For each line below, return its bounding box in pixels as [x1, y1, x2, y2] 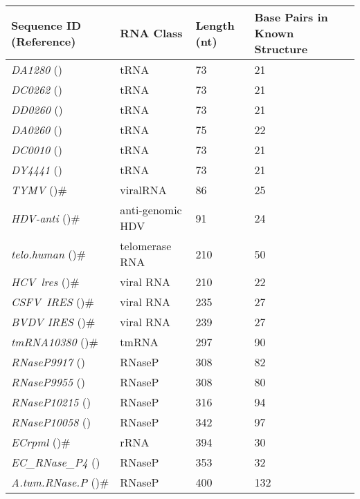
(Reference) [11, 32, 76, 49]
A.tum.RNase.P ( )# [11, 474, 109, 490]
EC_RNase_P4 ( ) [11, 454, 100, 470]
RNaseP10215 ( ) [11, 394, 91, 410]
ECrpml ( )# [11, 434, 71, 450]
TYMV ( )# [11, 182, 67, 198]
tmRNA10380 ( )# [11, 334, 98, 350]
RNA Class [120, 25, 183, 41]
